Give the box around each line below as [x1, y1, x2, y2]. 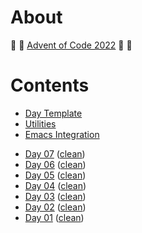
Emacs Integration [24, 128, 100, 140]
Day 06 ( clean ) [24, 158, 87, 170]
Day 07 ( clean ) [24, 147, 86, 160]
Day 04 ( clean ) [24, 179, 87, 191]
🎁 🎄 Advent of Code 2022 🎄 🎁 [10, 39, 133, 51]
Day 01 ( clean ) [24, 211, 85, 223]
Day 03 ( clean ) [24, 190, 87, 202]
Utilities [24, 117, 57, 130]
